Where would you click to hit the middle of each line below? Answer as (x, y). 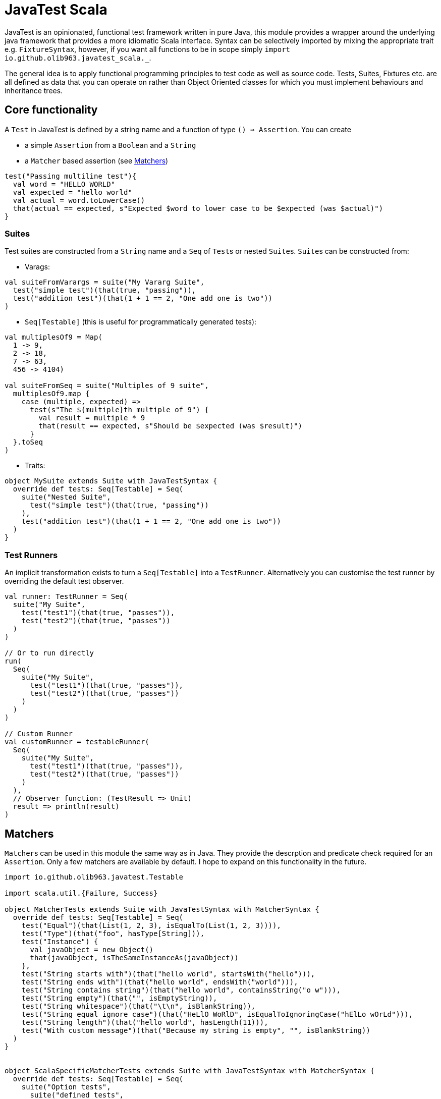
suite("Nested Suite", (66, 497)
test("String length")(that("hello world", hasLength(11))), (145, 1022)
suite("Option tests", (66, 1087)
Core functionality (51, 110)
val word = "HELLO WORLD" (64, 184)
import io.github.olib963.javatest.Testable (94, 877)
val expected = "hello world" (72, 192)
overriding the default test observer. (64, 581)
